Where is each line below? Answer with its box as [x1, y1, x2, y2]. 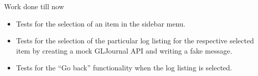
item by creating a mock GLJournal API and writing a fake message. [16, 45, 233, 56]
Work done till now [4, 1, 64, 11]
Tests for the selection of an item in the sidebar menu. [16, 18, 186, 29]
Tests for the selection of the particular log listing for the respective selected [16, 35, 254, 46]
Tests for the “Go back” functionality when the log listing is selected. [16, 62, 233, 73]
